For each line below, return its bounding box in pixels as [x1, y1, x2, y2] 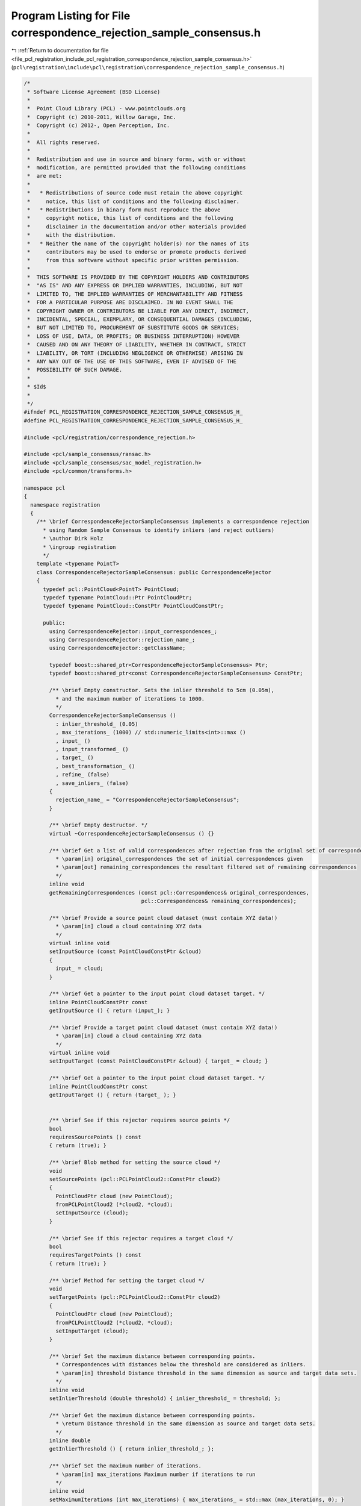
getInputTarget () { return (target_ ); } [49, 1091, 177, 1098]
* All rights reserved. [27, 139, 100, 146]
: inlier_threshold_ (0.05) [55, 720, 138, 727]
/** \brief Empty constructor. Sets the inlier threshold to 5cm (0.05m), [49, 687, 275, 694]
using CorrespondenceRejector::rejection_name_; [49, 636, 196, 643]
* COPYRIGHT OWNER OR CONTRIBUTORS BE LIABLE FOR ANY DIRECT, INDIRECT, [27, 307, 250, 314]
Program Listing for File [11, 9, 131, 22]
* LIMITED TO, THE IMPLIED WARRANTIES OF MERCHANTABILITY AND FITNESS [27, 290, 243, 298]
